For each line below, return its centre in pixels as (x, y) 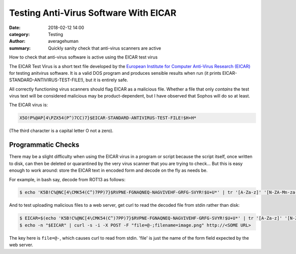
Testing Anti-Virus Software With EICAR (93, 13)
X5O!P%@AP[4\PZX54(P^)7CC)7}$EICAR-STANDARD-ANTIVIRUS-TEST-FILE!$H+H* (108, 118)
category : (19, 34)
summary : (20, 48)
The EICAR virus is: (29, 105)
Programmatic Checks (44, 145)
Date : (15, 28)
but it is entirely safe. (107, 80)
